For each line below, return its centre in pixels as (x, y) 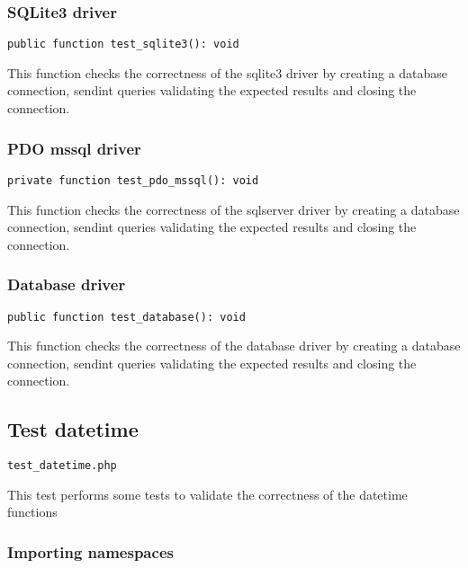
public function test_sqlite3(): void (123, 44)
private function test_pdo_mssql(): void (133, 180)
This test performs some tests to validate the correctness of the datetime (207, 494)
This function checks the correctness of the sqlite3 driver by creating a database (228, 72)
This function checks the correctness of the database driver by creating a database (234, 346)
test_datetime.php (62, 466)
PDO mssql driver (74, 148)
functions (32, 512)
